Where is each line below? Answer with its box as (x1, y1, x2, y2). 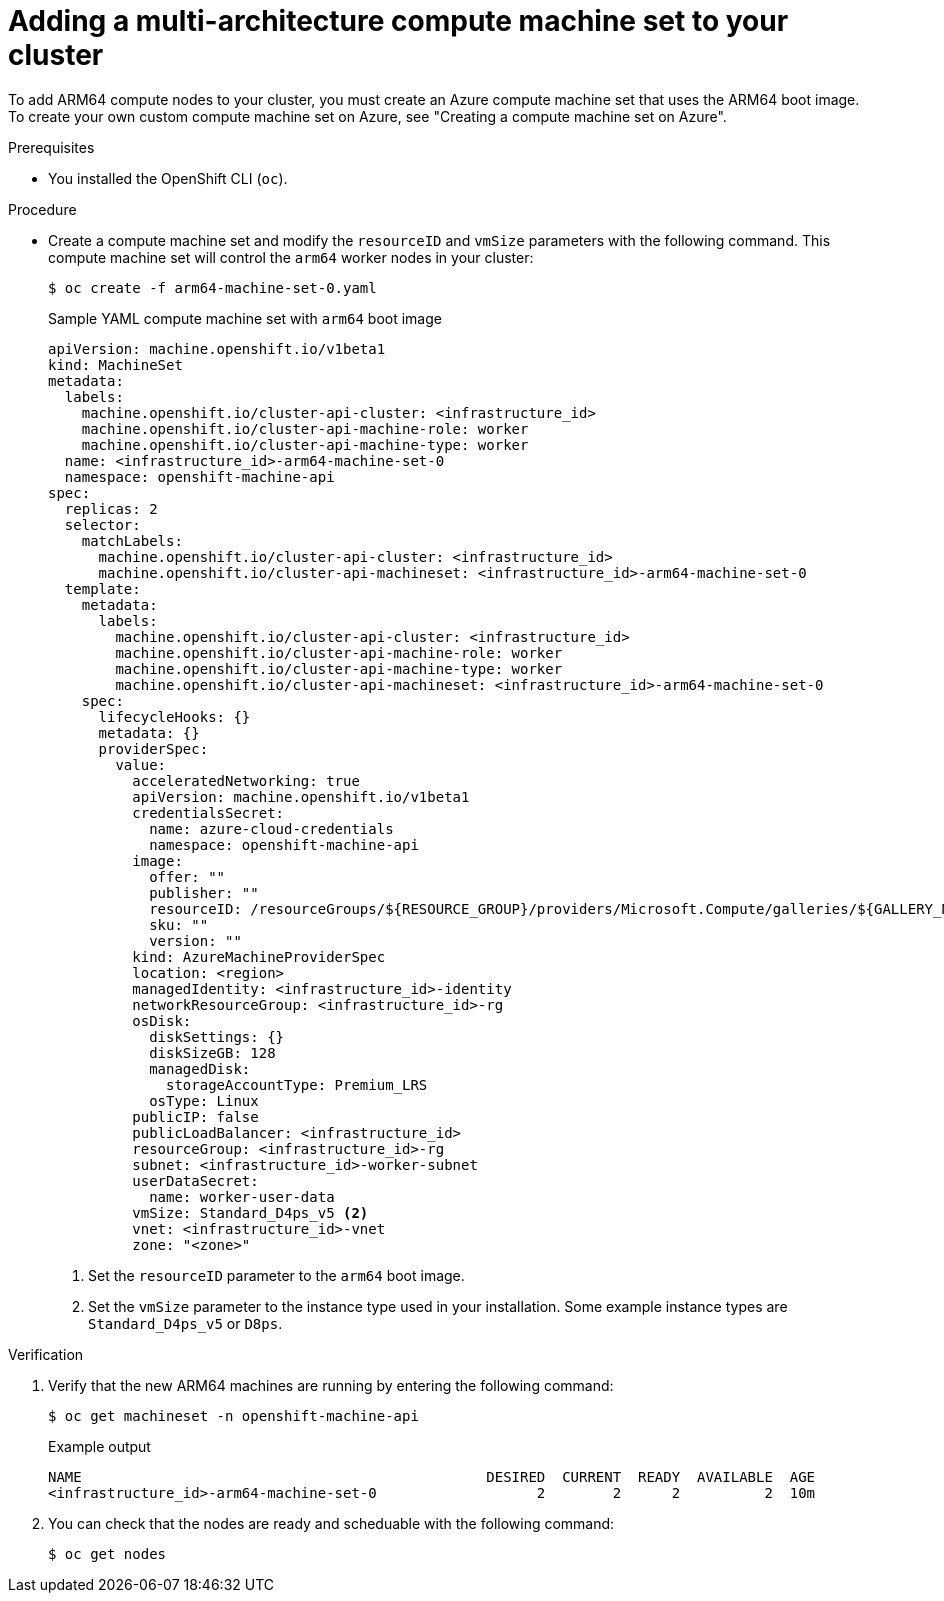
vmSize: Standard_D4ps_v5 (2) (132, 1204, 369, 1221)
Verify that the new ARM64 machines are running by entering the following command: (48, 1376, 614, 1394)
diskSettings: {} (149, 1028, 285, 1045)
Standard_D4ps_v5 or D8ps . (88, 1314, 283, 1332)
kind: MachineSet (48, 356, 183, 373)
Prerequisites (8, 138, 95, 156)
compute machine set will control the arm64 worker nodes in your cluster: (48, 248, 534, 266)
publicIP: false (132, 1108, 259, 1125)
